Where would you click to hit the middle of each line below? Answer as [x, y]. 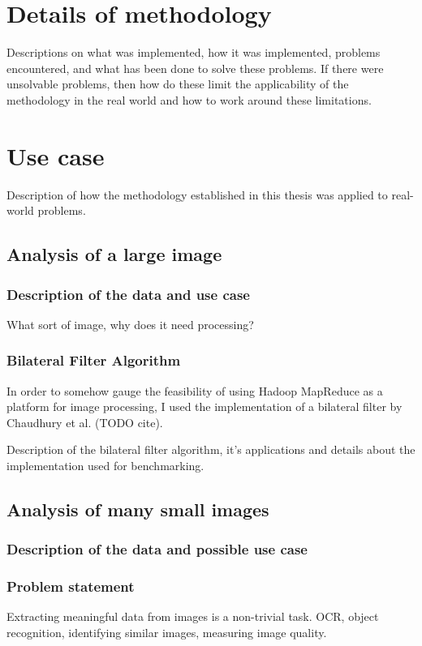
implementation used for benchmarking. [105, 465]
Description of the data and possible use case [157, 549]
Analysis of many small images [138, 509]
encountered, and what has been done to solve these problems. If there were [195, 68]
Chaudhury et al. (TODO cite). [85, 422]
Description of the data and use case [128, 294]
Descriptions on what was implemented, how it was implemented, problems [194, 52]
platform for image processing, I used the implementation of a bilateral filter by [205, 406]
